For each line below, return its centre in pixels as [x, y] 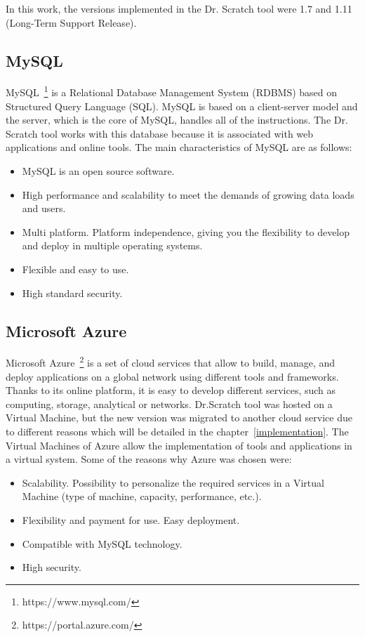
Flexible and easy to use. [75, 269]
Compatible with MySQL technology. [102, 543]
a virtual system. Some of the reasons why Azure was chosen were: [149, 459]
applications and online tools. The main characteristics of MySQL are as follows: [179, 147]
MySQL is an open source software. [98, 171]
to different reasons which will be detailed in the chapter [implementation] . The [177, 431]
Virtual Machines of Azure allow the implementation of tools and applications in [179, 445]
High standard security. [72, 293]
